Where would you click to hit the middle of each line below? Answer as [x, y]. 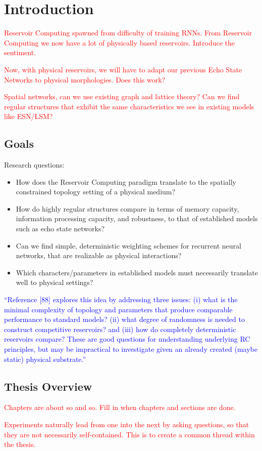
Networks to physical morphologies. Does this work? [85, 79]
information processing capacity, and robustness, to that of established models [137, 218]
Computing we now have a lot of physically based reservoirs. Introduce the [120, 42]
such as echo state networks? [60, 229]
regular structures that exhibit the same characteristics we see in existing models [129, 106]
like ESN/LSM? [29, 116]
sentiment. [20, 52]
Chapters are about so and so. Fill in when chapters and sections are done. [120, 407]
